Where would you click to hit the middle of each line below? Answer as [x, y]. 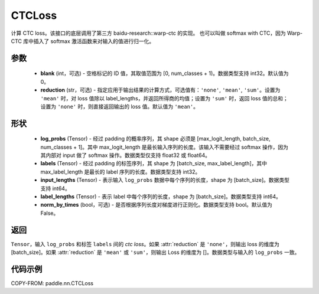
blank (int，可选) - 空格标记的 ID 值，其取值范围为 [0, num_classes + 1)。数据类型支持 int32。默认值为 [165, 73]
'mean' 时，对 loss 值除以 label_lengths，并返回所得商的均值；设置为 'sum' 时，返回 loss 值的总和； [165, 98]
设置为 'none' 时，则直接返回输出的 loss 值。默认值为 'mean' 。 [120, 106]
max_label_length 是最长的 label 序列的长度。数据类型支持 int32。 [121, 172]
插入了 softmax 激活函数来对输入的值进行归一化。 [94, 41]
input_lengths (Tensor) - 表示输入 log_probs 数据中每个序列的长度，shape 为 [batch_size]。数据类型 [165, 180]
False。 [50, 213]
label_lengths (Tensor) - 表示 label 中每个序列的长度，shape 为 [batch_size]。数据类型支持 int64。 [161, 197]
